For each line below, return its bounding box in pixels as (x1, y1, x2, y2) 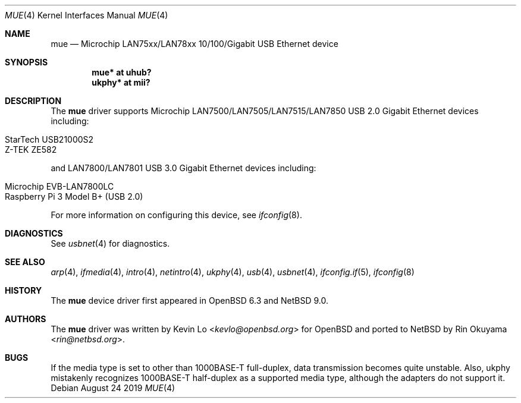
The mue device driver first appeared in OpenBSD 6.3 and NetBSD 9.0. (51, 295, 328, 306)
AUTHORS (5, 314, 46, 324)
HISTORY (5, 285, 42, 295)
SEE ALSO (5, 257, 45, 267)
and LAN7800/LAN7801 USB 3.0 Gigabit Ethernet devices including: (51, 163, 316, 173)
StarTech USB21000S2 (5, 134, 94, 144)
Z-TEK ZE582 (5, 144, 57, 155)
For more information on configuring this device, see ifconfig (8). (51, 210, 302, 220)
